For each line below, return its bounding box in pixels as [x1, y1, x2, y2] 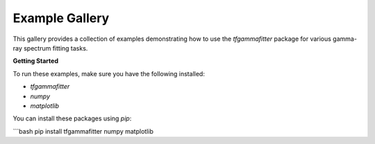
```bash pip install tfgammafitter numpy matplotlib [12, 127, 154, 135]
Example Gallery [12, 10, 110, 26]
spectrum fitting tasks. [23, 44, 88, 52]
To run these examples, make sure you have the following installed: [12, 69, 205, 78]
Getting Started [12, 57, 59, 65]
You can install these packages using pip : [12, 114, 132, 123]
